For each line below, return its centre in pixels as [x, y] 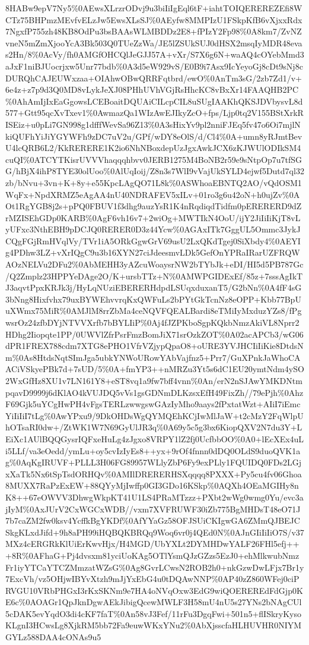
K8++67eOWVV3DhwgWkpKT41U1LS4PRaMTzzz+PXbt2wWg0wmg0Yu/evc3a [154, 497]
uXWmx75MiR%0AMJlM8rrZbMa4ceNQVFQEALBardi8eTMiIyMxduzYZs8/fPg [154, 311]
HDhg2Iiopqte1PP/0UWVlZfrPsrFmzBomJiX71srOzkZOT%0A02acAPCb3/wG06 [154, 334]
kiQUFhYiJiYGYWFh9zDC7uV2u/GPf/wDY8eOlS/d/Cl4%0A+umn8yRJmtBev [154, 136]
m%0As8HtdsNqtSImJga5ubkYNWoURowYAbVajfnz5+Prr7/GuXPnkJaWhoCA [153, 357]
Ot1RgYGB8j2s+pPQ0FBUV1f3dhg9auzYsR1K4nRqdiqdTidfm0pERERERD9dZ [154, 206]
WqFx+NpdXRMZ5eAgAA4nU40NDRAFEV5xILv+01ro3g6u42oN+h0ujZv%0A [153, 194]
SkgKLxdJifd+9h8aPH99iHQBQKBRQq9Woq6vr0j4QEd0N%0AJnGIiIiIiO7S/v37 [155, 532]
